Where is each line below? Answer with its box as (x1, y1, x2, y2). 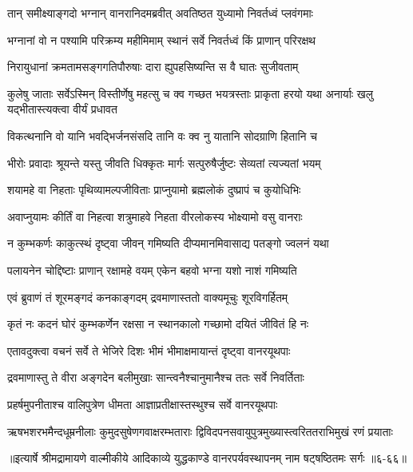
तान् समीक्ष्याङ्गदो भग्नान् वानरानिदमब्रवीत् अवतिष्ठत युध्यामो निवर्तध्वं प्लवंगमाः (7, 5, 313, 21)
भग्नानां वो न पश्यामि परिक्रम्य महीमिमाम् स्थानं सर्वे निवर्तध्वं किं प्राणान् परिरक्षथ (7, 31, 316, 48)
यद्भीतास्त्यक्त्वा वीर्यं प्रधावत (7, 101, 117, 117)
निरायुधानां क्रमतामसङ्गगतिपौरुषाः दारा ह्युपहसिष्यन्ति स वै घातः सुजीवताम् (7, 58, 299, 75)
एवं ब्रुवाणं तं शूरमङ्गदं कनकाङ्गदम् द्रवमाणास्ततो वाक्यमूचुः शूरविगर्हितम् (7, 288, 288, 305)
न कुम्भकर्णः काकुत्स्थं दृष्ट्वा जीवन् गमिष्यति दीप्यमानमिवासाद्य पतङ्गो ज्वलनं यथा (7, 235, 329, 252)
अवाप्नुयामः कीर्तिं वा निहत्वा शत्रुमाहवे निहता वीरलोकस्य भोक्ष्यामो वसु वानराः (7, 208, 303, 224)
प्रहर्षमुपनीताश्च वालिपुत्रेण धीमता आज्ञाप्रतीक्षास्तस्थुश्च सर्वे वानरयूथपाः (7, 395, 278, 412)
